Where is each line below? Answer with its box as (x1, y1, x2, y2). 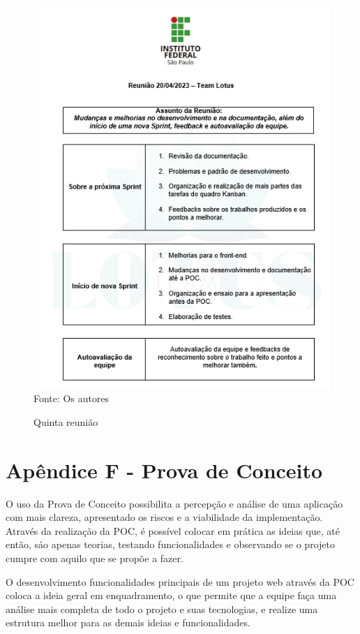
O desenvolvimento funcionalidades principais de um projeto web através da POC (6, 574, 354, 589)
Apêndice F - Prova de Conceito (6, 455, 323, 484)
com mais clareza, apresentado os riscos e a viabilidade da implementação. (6, 510, 323, 524)
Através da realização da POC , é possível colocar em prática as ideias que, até (6, 523, 340, 538)
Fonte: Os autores (33, 391, 110, 406)
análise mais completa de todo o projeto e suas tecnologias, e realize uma (6, 601, 318, 616)
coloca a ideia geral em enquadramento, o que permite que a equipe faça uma (6, 588, 337, 603)
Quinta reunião (33, 414, 98, 429)
